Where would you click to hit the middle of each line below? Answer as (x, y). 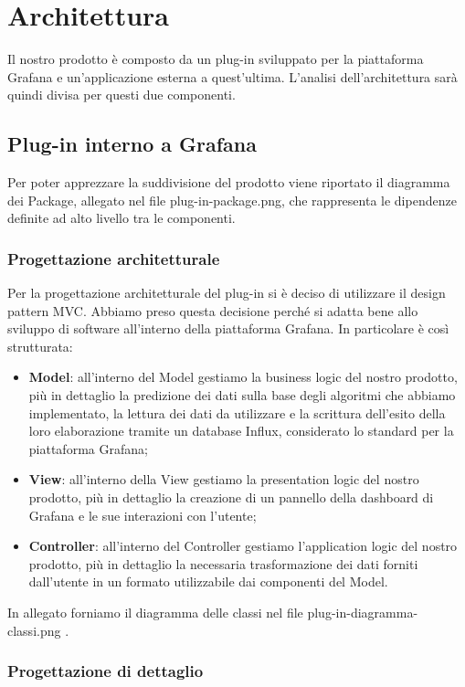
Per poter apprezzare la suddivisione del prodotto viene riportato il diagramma (229, 182)
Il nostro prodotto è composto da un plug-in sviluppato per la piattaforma (216, 59)
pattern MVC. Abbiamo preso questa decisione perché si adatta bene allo (213, 310)
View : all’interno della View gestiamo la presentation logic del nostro (224, 479)
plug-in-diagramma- (363, 613)
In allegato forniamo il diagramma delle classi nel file (155, 613)
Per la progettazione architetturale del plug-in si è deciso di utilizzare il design (227, 293)
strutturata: (40, 346)
